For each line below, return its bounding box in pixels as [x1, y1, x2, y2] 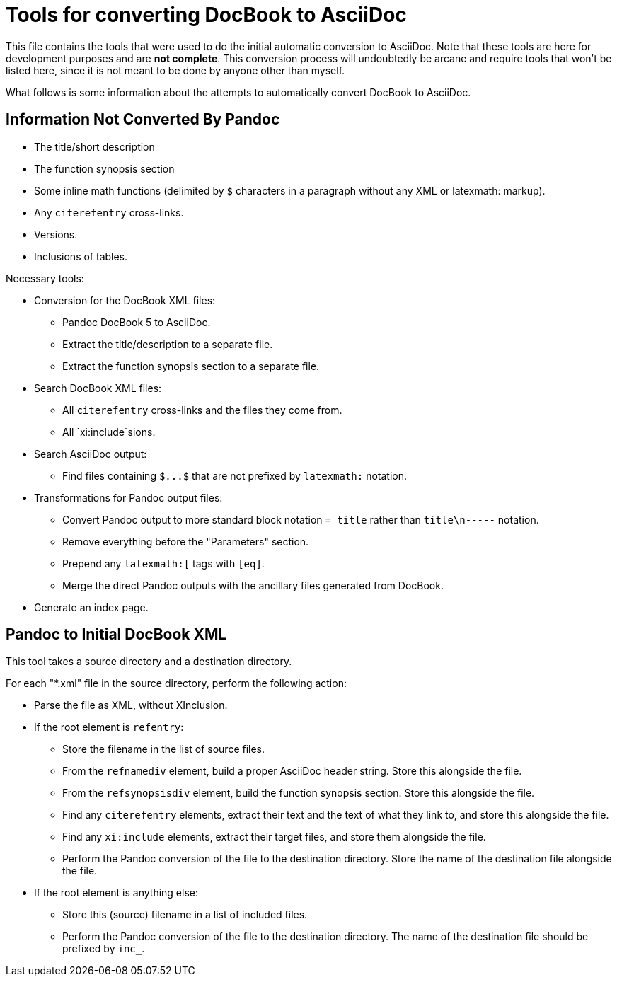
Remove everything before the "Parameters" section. [62, 535, 309, 548]
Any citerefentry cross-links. [34, 206, 184, 219]
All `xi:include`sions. [62, 425, 156, 438]
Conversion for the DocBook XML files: [34, 294, 216, 306]
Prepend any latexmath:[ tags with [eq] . [62, 557, 265, 570]
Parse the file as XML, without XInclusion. [34, 699, 228, 712]
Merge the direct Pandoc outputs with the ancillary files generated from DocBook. [62, 579, 444, 591]
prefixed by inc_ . [62, 942, 145, 955]
